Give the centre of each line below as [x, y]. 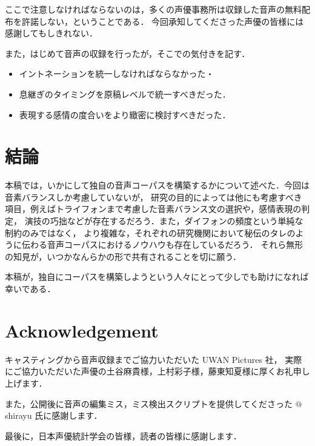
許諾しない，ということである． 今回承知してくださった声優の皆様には [163, 21]
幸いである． [30, 289]
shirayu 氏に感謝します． [54, 415]
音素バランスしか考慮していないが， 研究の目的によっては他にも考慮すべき [154, 197]
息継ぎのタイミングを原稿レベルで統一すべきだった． [125, 94]
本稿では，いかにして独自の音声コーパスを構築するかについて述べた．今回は [157, 185]
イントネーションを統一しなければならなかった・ [117, 74]
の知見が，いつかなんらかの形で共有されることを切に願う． [123, 256]
